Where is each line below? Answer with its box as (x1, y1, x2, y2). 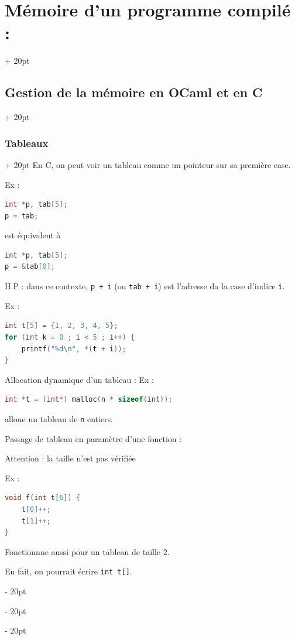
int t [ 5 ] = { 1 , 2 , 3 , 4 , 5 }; (5, 321, 118, 330)
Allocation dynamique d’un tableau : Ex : (5, 373, 154, 385)
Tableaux (5, 135, 49, 150)
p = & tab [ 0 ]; (5, 262, 55, 271)
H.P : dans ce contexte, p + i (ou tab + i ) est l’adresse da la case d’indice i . (5, 280, 285, 292)
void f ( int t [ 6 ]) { (5, 494, 80, 502)
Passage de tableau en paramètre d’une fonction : (5, 432, 182, 444)
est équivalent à (5, 229, 61, 241)
